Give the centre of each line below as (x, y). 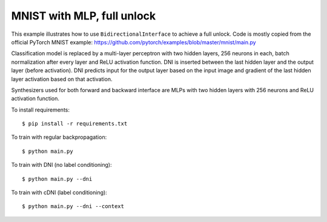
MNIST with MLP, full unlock (84, 16)
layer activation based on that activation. (62, 79)
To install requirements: (40, 110)
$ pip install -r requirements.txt (75, 124)
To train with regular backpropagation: (59, 137)
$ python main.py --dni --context (73, 207)
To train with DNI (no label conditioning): (61, 165)
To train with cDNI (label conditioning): (59, 193)
